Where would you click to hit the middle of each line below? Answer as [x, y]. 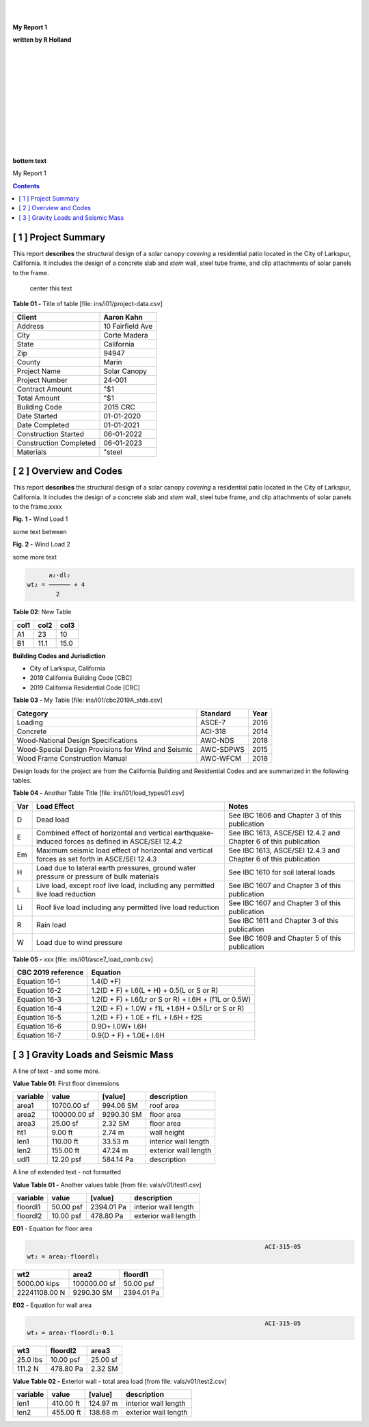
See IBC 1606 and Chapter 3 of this [285, 815]
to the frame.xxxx [38, 506]
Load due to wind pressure [80, 942]
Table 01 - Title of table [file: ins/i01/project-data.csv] [88, 304]
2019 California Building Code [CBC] [81, 678]
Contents [26, 186]
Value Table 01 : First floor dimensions [66, 1084]
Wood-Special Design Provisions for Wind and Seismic [105, 749]
